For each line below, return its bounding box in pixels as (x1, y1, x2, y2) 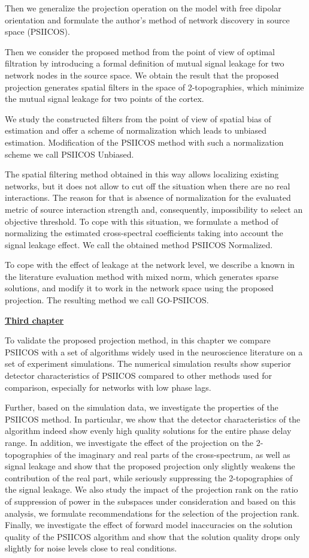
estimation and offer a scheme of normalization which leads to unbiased (5, 124, 267, 137)
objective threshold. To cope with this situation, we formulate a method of (5, 215, 278, 227)
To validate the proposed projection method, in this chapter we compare (5, 334, 271, 346)
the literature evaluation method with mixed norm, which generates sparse (5, 270, 278, 282)
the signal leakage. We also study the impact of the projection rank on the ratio (5, 483, 298, 496)
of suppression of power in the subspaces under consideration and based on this (5, 494, 296, 507)
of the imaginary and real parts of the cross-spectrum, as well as (54, 448, 290, 460)
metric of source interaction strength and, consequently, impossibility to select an (5, 203, 303, 215)
